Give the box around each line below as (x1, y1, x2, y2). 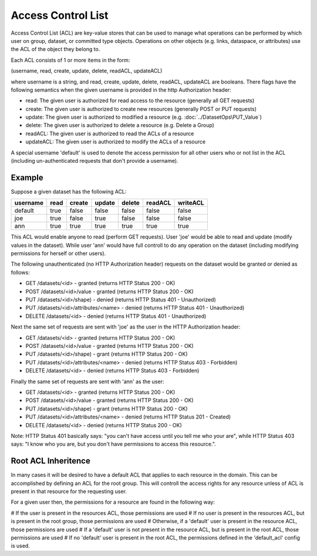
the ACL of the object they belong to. (11, 46, 100, 53)
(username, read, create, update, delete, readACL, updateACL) (11, 68, 163, 75)
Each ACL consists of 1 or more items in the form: (11, 56, 130, 63)
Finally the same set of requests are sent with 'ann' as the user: (11, 378, 164, 385)
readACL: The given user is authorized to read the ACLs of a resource (25, 130, 194, 137)
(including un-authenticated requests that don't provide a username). (11, 158, 178, 165)
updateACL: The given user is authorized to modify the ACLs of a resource (25, 138, 205, 145)
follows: (11, 269, 30, 276)
